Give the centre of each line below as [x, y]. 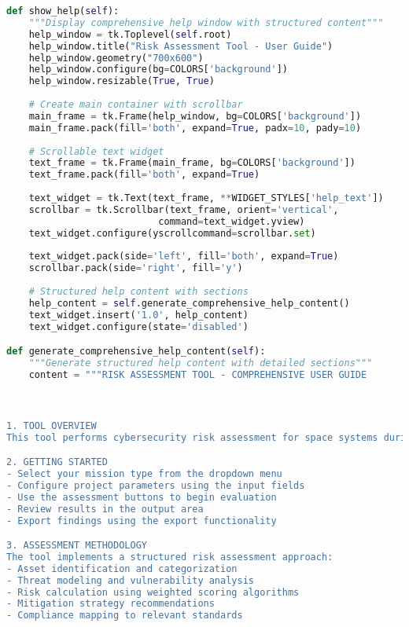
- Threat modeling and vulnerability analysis [130, 580]
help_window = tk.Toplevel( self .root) [130, 34]
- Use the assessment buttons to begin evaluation [142, 497]
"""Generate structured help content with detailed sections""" [201, 363]
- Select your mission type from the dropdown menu [144, 474]
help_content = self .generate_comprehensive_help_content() [189, 303]
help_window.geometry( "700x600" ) [116, 58]
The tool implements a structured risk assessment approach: [170, 557]
